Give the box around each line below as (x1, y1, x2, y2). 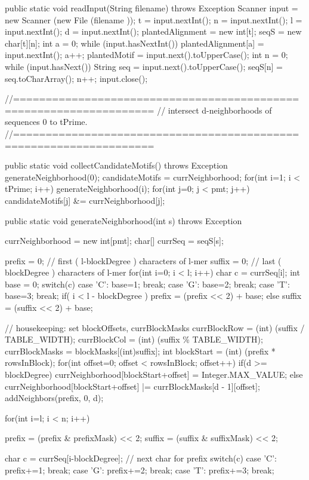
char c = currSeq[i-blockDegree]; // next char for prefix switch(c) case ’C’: (5, 452, 277, 464)
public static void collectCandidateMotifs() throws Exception (5, 159, 228, 172)
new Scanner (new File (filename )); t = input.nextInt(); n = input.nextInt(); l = (5, 13, 302, 26)
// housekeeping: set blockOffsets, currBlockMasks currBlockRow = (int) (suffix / (5, 321, 305, 334)
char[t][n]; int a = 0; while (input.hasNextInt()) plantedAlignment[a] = (5, 36, 264, 49)
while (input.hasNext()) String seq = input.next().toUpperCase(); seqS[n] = (5, 60, 283, 72)
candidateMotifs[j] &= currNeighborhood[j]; (5, 194, 165, 206)
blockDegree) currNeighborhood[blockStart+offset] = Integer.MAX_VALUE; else (5, 368, 303, 381)
